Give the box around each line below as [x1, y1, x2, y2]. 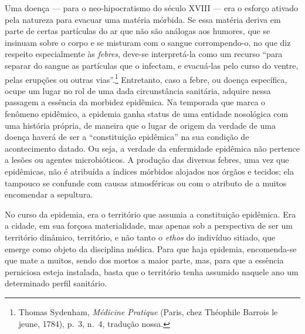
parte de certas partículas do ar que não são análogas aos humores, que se [5, 25, 270, 37]
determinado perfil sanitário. [5, 277, 107, 289]
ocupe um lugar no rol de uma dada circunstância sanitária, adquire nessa [5, 84, 271, 96]
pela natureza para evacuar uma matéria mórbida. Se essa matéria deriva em [5, 13, 281, 25]
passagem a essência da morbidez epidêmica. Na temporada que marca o [5, 96, 266, 108]
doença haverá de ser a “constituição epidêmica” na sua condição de [5, 131, 249, 143]
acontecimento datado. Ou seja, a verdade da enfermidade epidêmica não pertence [5, 142, 300, 154]
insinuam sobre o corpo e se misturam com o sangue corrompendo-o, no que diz [5, 36, 291, 48]
